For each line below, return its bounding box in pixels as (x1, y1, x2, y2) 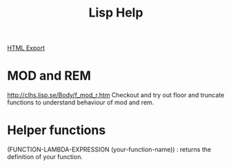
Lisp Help (88, 5, 143, 21)
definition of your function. (7, 153, 83, 161)
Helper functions (7, 122, 106, 138)
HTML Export (7, 44, 46, 53)
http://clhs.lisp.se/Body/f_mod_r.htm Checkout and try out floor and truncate (7, 91, 225, 100)
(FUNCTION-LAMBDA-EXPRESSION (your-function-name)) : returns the (7, 145, 212, 153)
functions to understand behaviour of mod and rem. (7, 98, 154, 106)
